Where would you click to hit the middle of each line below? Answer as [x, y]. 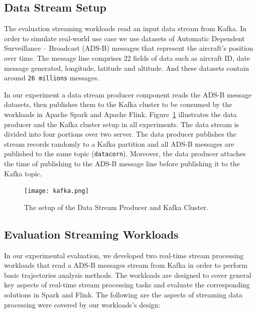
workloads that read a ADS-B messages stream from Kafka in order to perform [126, 265]
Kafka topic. [23, 173]
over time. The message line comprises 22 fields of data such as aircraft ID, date [127, 58]
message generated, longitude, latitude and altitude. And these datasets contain [127, 68]
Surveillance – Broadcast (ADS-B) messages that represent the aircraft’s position [129, 48]
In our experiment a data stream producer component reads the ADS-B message [128, 94]
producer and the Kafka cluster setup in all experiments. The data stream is [122, 124]
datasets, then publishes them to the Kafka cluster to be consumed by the [118, 104]
